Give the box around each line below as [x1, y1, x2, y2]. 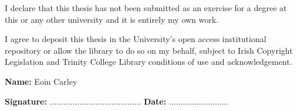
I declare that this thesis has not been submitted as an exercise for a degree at [5, 2, 287, 13]
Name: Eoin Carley [5, 75, 77, 87]
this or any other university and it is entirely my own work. [5, 13, 219, 25]
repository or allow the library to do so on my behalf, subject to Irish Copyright [5, 44, 293, 56]
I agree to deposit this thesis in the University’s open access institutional [5, 33, 266, 45]
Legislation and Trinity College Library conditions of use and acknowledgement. [5, 56, 292, 68]
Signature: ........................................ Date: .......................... [5, 95, 229, 107]
